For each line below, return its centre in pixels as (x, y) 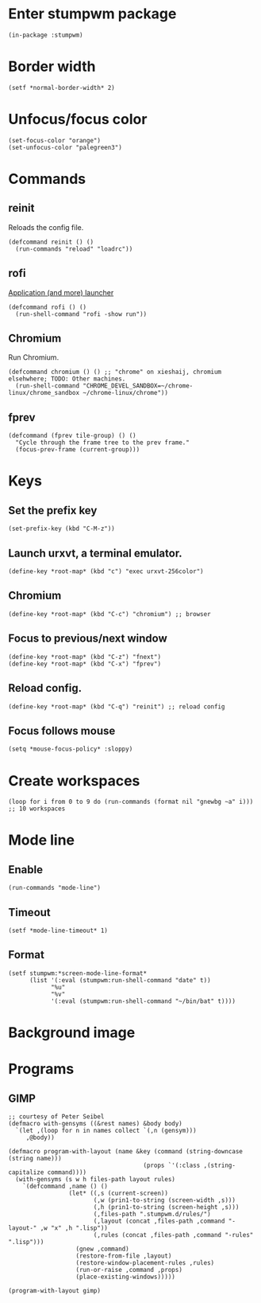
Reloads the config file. (46, 227)
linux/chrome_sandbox (44, 393)
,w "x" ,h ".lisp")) (74, 1228)
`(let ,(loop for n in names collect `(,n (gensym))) (106, 1131)
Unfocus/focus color (78, 119)
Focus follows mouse (62, 730)
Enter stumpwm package (92, 14)
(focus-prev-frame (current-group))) (78, 450)
